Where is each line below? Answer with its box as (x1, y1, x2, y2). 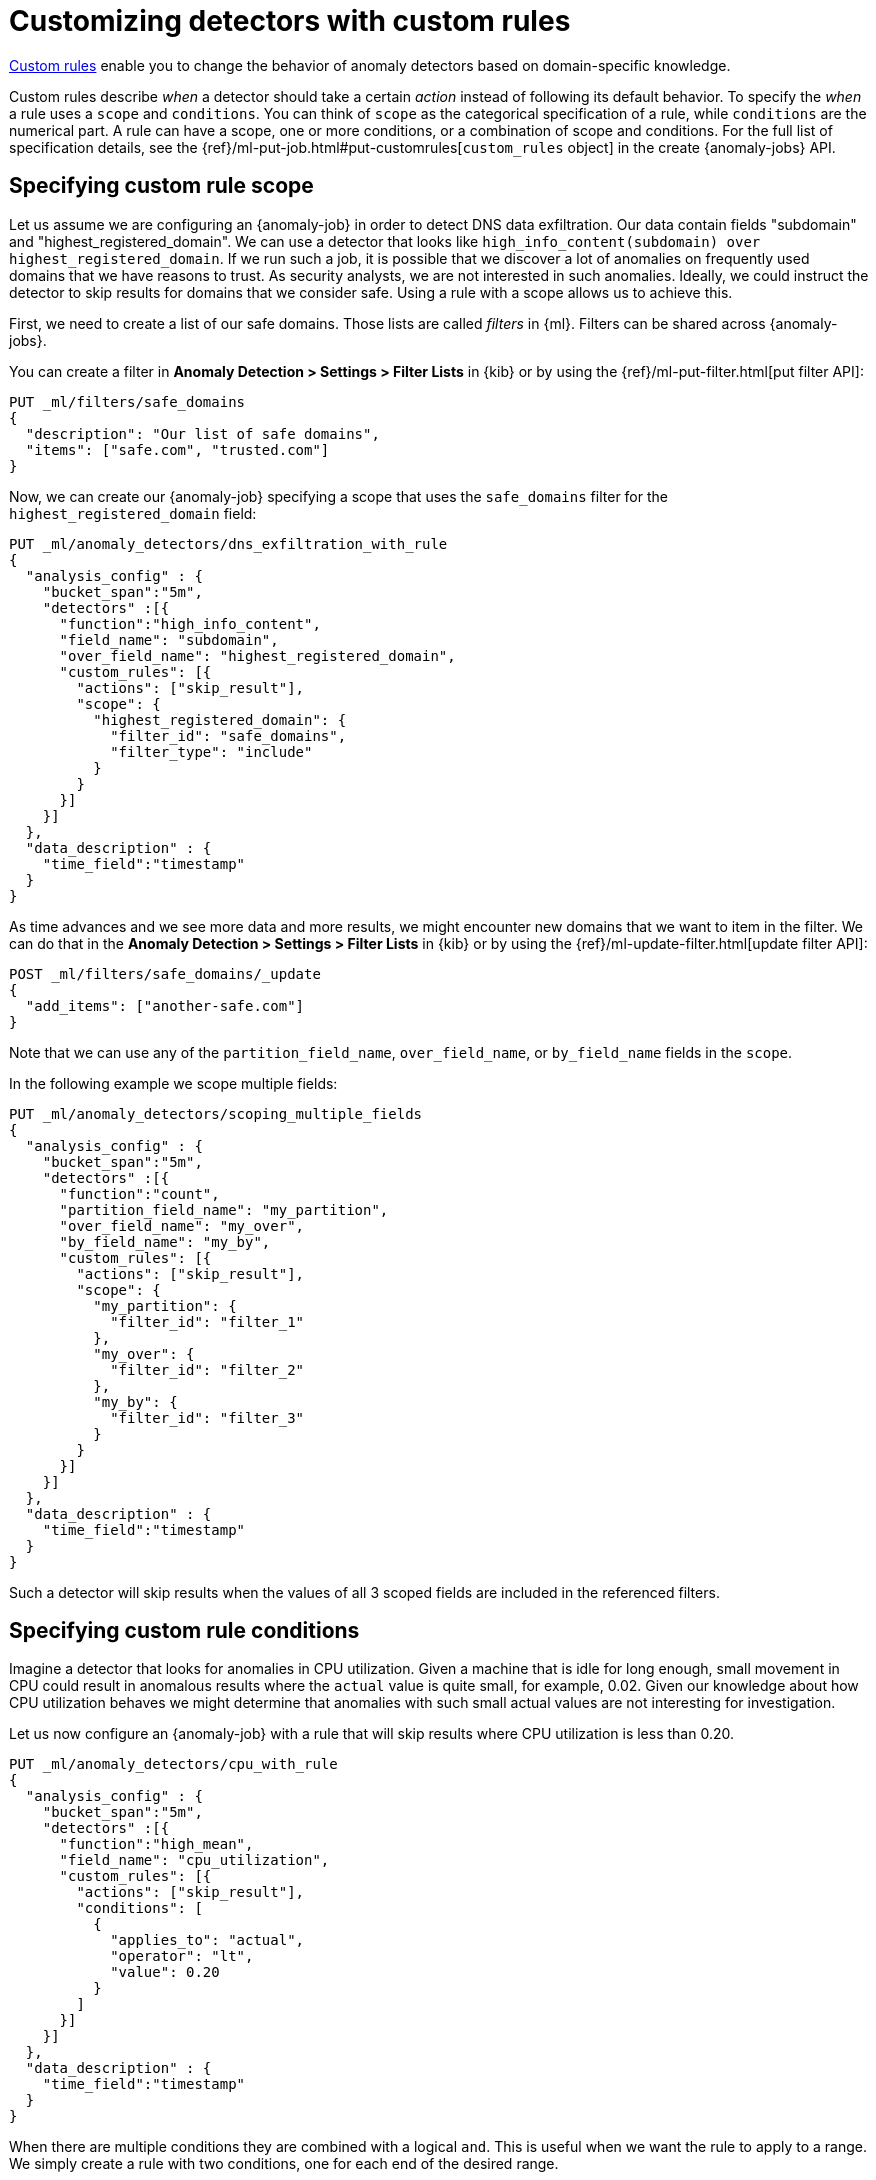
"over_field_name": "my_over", (59, 1217, 305, 1234)
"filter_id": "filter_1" (110, 1313, 305, 1330)
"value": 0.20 (110, 1964, 220, 1981)
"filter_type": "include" (110, 743, 313, 760)
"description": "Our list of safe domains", (25, 425, 380, 442)
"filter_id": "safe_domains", (110, 727, 347, 744)
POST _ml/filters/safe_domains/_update (9, 965, 321, 982)
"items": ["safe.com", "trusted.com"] (25, 441, 330, 458)
